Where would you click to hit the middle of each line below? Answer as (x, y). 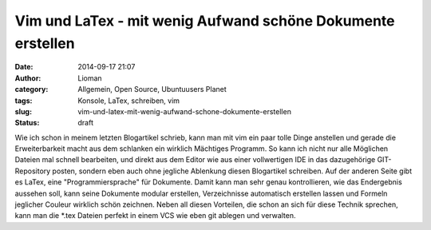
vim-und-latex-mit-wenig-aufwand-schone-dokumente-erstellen (184, 111)
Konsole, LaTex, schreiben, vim (129, 101)
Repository (33, 171)
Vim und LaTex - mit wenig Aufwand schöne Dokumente (205, 21)
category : (32, 89)
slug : (23, 111)
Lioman (90, 78)
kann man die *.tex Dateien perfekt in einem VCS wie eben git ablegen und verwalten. (155, 216)
